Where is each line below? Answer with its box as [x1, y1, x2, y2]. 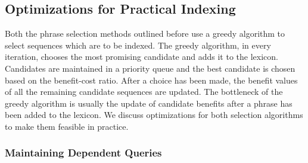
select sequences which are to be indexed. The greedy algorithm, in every [5, 39, 271, 51]
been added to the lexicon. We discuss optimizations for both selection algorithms [5, 108, 303, 121]
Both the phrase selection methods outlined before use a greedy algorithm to [5, 27, 285, 40]
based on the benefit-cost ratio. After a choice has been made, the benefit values [5, 73, 298, 86]
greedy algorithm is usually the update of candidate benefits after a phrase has [5, 97, 293, 109]
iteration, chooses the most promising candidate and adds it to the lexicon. [5, 50, 278, 63]
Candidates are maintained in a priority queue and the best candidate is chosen [5, 62, 295, 74]
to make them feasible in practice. [5, 120, 129, 132]
